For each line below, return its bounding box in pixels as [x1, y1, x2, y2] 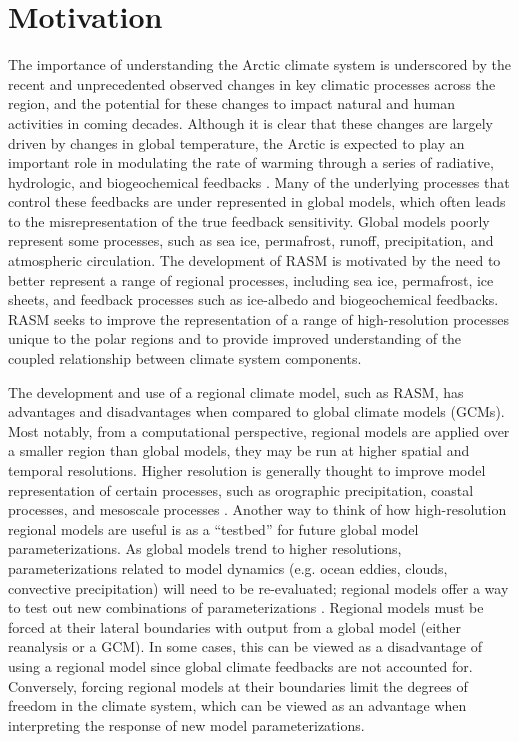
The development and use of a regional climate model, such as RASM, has [8, 381, 464, 402]
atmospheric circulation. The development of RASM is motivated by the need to [8, 250, 501, 271]
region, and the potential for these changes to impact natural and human [8, 93, 456, 114]
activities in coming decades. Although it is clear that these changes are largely [8, 112, 494, 133]
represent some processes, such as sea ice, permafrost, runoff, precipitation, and [8, 230, 494, 251]
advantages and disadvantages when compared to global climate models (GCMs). [8, 401, 505, 422]
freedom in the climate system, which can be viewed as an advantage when [8, 695, 467, 716]
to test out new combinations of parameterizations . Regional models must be [8, 597, 484, 618]
